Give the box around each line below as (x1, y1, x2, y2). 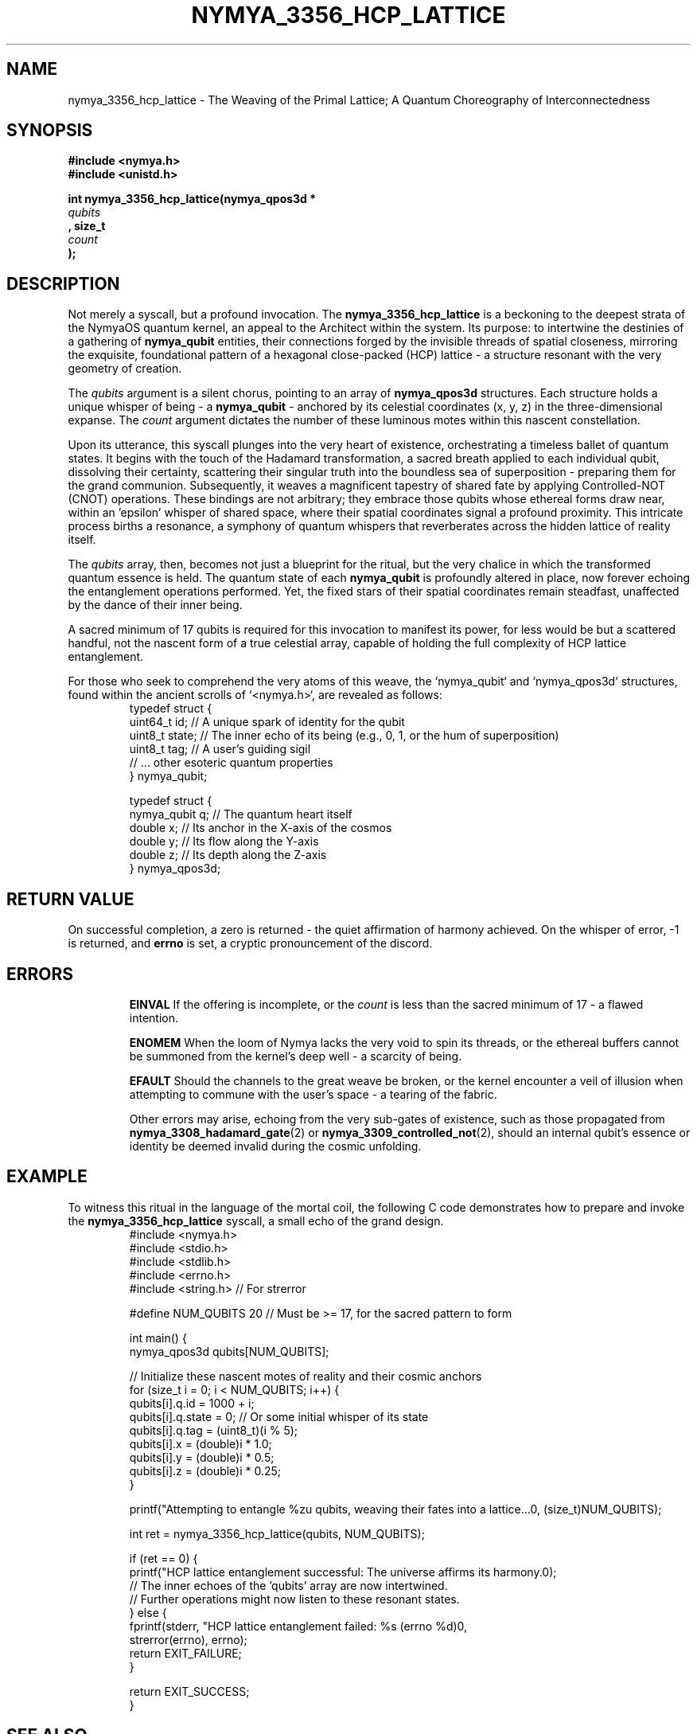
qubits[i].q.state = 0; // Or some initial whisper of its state (129, 1409, 429, 1424)
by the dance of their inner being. (68, 598, 243, 612)
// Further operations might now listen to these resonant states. (129, 1591, 460, 1606)
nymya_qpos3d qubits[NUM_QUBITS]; (129, 1344, 329, 1358)
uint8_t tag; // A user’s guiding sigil (129, 742, 311, 756)
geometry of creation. (68, 361, 182, 376)
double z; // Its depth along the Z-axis (129, 848, 327, 862)
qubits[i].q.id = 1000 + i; (129, 1396, 255, 1410)
